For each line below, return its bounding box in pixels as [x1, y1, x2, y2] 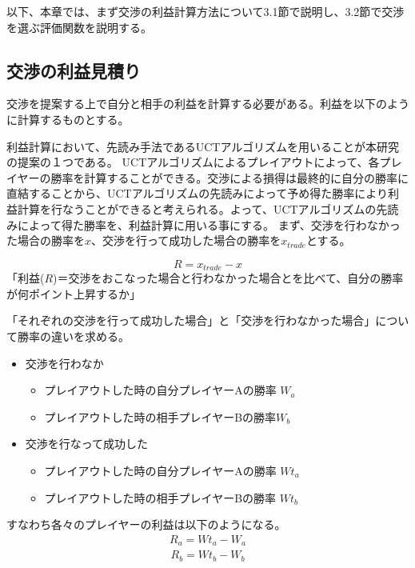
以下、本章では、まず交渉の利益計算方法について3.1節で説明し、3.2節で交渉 [6, 3, 405, 19]
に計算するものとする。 [6, 110, 130, 127]
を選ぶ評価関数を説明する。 [6, 18, 152, 35]
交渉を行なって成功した [25, 435, 149, 452]
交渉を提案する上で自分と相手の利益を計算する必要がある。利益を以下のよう [6, 95, 409, 112]
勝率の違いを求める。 [17, 327, 130, 344]
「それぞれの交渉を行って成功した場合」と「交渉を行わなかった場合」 [6, 312, 376, 329]
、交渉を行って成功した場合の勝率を [91, 232, 281, 249]
